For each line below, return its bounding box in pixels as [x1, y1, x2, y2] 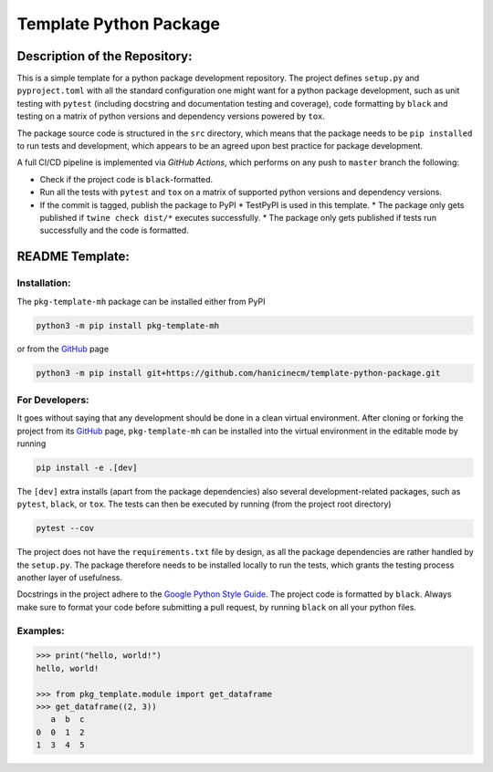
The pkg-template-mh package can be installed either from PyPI [16, 296, 266, 307]
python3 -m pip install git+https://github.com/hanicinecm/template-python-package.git [36, 368, 441, 379]
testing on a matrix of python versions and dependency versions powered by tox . [16, 110, 326, 122]
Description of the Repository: [16, 48, 193, 64]
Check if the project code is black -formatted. [39, 173, 214, 184]
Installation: [16, 276, 71, 289]
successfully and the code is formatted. [39, 224, 189, 236]
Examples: [16, 624, 65, 637]
